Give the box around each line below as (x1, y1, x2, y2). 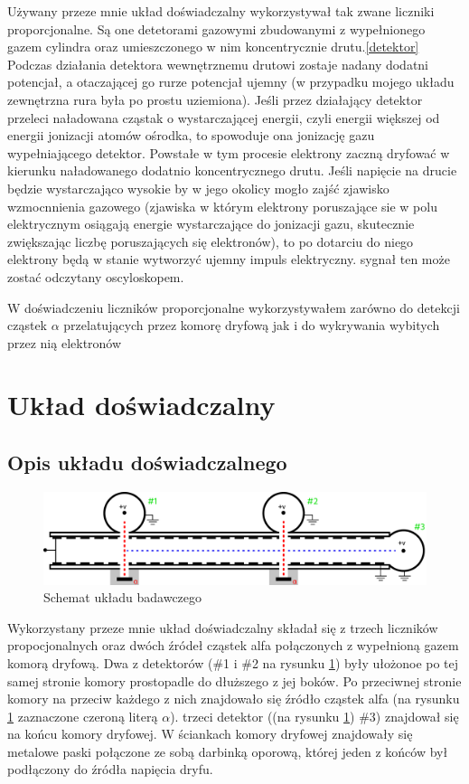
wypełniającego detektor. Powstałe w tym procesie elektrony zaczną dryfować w (7, 143, 450, 162)
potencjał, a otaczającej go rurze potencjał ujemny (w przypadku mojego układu (7, 72, 455, 91)
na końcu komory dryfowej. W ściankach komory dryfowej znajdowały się (7, 724, 413, 743)
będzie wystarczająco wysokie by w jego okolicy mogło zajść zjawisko (7, 178, 389, 197)
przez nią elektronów (7, 333, 122, 352)
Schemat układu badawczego (43, 588, 202, 607)
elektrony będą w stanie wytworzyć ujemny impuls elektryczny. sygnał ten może (7, 250, 450, 269)
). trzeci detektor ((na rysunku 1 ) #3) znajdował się (170, 706, 459, 725)
